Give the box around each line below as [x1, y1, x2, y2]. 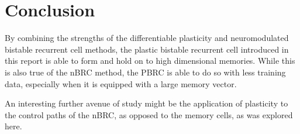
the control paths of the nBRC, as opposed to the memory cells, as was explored [5, 108, 293, 121]
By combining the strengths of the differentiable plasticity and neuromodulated [5, 32, 289, 44]
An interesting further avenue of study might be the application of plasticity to [5, 97, 288, 109]
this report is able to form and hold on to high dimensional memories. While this [5, 54, 295, 67]
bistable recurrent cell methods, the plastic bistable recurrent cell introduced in [5, 43, 289, 55]
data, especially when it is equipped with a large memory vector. [5, 77, 237, 90]
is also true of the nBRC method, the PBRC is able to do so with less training [5, 66, 286, 78]
